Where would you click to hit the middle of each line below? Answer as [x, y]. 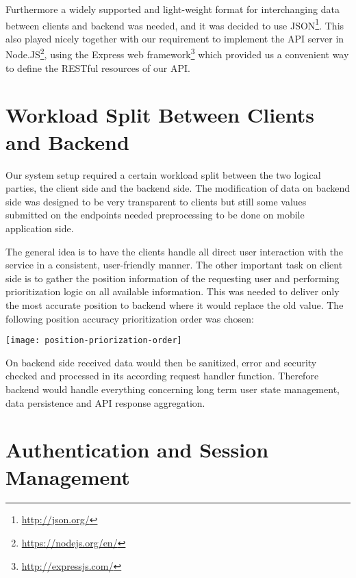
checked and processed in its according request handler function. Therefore [162, 376]
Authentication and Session [137, 450]
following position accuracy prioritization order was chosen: [130, 318]
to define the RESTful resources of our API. [98, 67]
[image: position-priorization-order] [94, 341]
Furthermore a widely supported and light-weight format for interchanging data [173, 9]
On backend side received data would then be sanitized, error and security [161, 362]
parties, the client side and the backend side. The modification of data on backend [178, 188]
